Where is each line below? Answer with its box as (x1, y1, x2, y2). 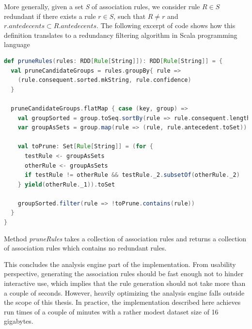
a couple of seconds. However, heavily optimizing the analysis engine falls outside (4, 287, 245, 298)
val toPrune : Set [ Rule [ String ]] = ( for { (17, 143, 154, 150)
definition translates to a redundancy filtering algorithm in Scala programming (4, 30, 237, 40)
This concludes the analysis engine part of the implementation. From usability (4, 259, 236, 269)
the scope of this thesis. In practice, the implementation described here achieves (4, 297, 241, 307)
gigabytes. (4, 316, 33, 326)
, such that (113, 11, 146, 21)
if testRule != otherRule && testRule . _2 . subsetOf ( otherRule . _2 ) (24, 172, 240, 179)
